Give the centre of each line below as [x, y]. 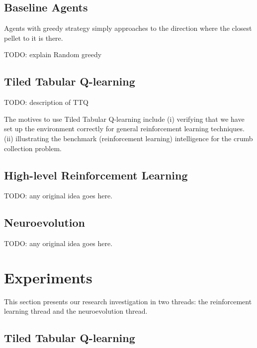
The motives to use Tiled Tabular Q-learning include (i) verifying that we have [124, 119]
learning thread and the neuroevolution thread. [76, 311]
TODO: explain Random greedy [53, 54]
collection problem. [33, 148]
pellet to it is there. [34, 38]
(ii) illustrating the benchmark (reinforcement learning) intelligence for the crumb [128, 138]
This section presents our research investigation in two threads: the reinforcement [128, 301]
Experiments [48, 277]
